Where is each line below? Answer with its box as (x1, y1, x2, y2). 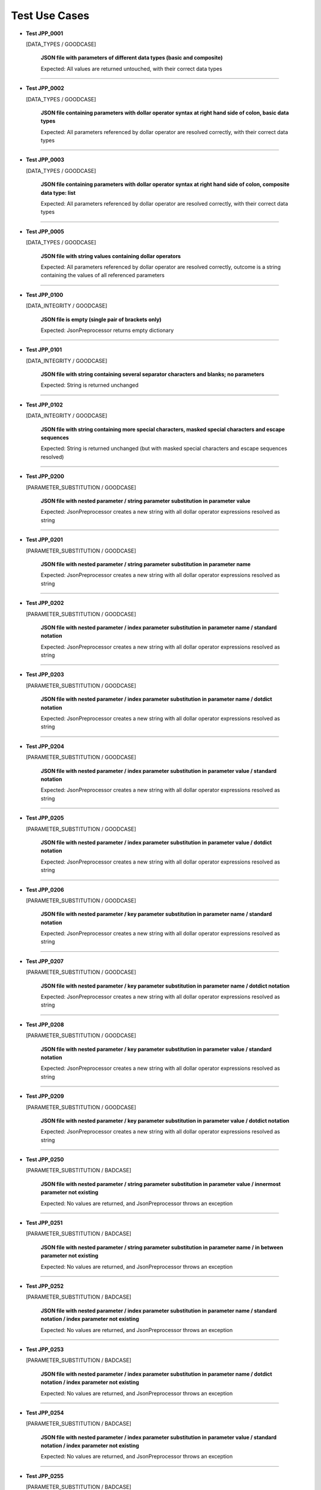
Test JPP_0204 (26, 743, 65, 750)
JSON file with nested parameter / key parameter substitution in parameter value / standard (40, 1045, 272, 1053)
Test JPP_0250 (26, 1156, 64, 1163)
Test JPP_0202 (26, 600, 64, 607)
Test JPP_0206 (26, 886, 65, 893)
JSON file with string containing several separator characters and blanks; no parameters (40, 371, 265, 378)
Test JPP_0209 (26, 1092, 65, 1100)
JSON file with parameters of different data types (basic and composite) (40, 54, 223, 61)
